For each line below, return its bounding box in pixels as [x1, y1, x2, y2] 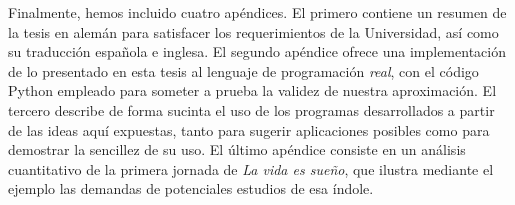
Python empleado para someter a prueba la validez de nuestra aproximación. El [8, 80, 497, 101]
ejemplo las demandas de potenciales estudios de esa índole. [8, 178, 374, 199]
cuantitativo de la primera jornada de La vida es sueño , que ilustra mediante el [8, 158, 494, 179]
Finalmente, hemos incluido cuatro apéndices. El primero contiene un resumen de [8, 2, 507, 22]
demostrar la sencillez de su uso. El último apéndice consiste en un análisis [8, 139, 466, 160]
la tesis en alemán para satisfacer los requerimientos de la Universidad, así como [8, 21, 499, 42]
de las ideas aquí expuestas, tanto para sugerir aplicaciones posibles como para [8, 119, 490, 140]
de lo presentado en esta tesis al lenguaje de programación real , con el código [8, 60, 479, 81]
